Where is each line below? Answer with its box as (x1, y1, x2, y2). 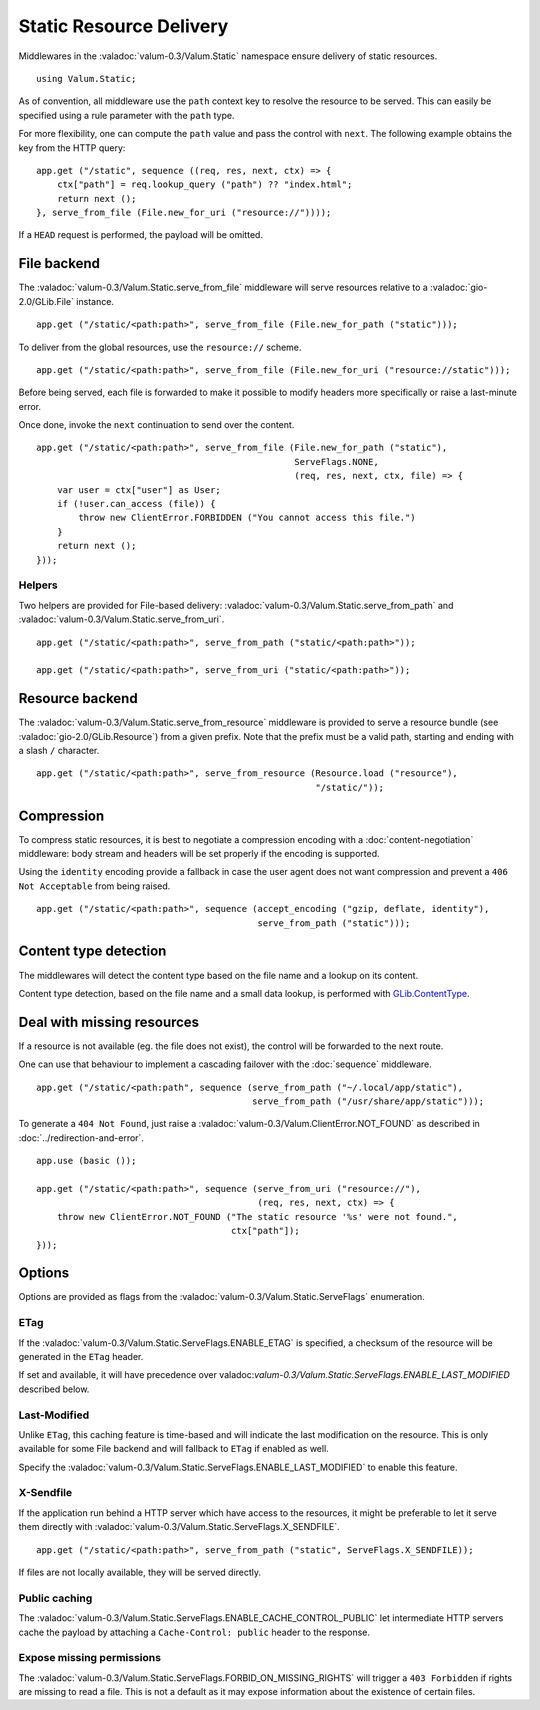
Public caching (18, 1591, 93, 1605)
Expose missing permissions (18, 1651, 162, 1665)
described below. (18, 1383, 90, 1395)
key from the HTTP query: (18, 141, 126, 154)
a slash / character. (18, 745, 100, 756)
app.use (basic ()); (36, 1155, 137, 1167)
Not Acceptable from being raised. (18, 880, 171, 892)
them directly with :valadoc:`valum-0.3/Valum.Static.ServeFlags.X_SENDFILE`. (18, 1521, 340, 1533)
